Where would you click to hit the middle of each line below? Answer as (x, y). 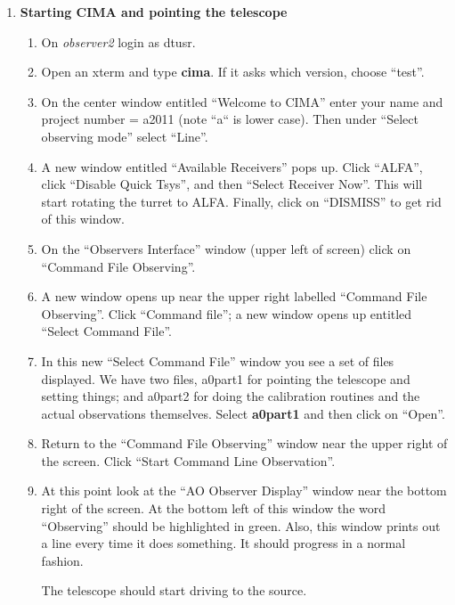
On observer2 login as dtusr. (118, 41)
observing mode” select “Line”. (125, 136)
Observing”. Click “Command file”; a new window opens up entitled (227, 313)
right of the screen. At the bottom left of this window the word (214, 508)
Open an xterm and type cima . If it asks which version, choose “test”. (233, 72)
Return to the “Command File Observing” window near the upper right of (244, 443)
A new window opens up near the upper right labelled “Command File (234, 296)
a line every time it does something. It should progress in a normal (223, 543)
